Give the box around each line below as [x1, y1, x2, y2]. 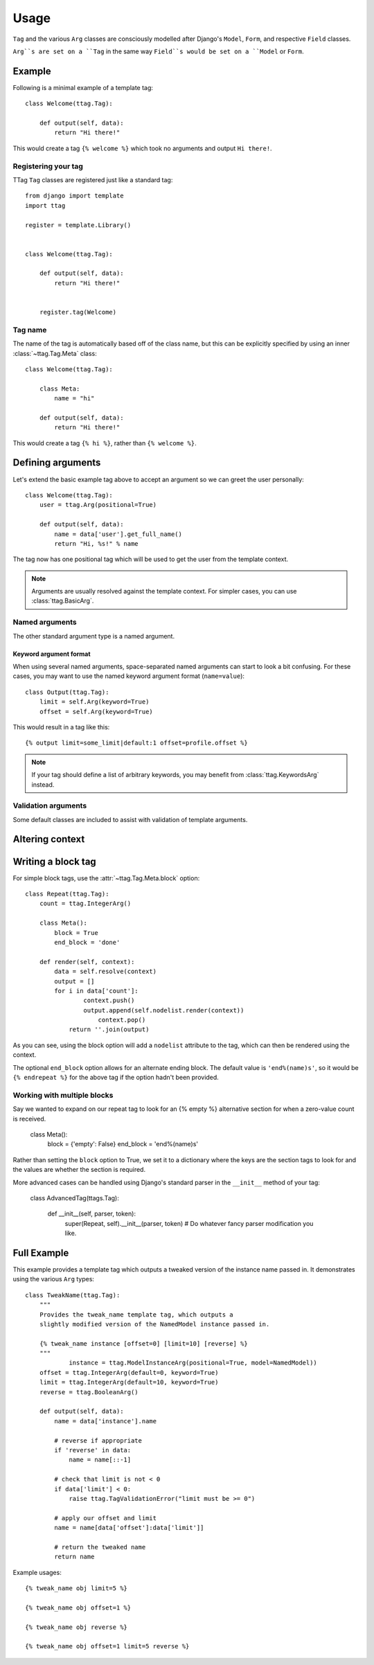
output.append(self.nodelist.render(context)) [83, 1006, 244, 1014]
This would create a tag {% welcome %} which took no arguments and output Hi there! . [12, 144, 273, 152]
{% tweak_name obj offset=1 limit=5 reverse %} [25, 1642, 190, 1650]
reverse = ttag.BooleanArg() [39, 1388, 139, 1396]
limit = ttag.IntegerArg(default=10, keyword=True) [39, 1378, 219, 1387]
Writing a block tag [12, 855, 96, 867]
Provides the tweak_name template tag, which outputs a [39, 1310, 233, 1319]
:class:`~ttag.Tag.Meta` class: [12, 349, 97, 357]
